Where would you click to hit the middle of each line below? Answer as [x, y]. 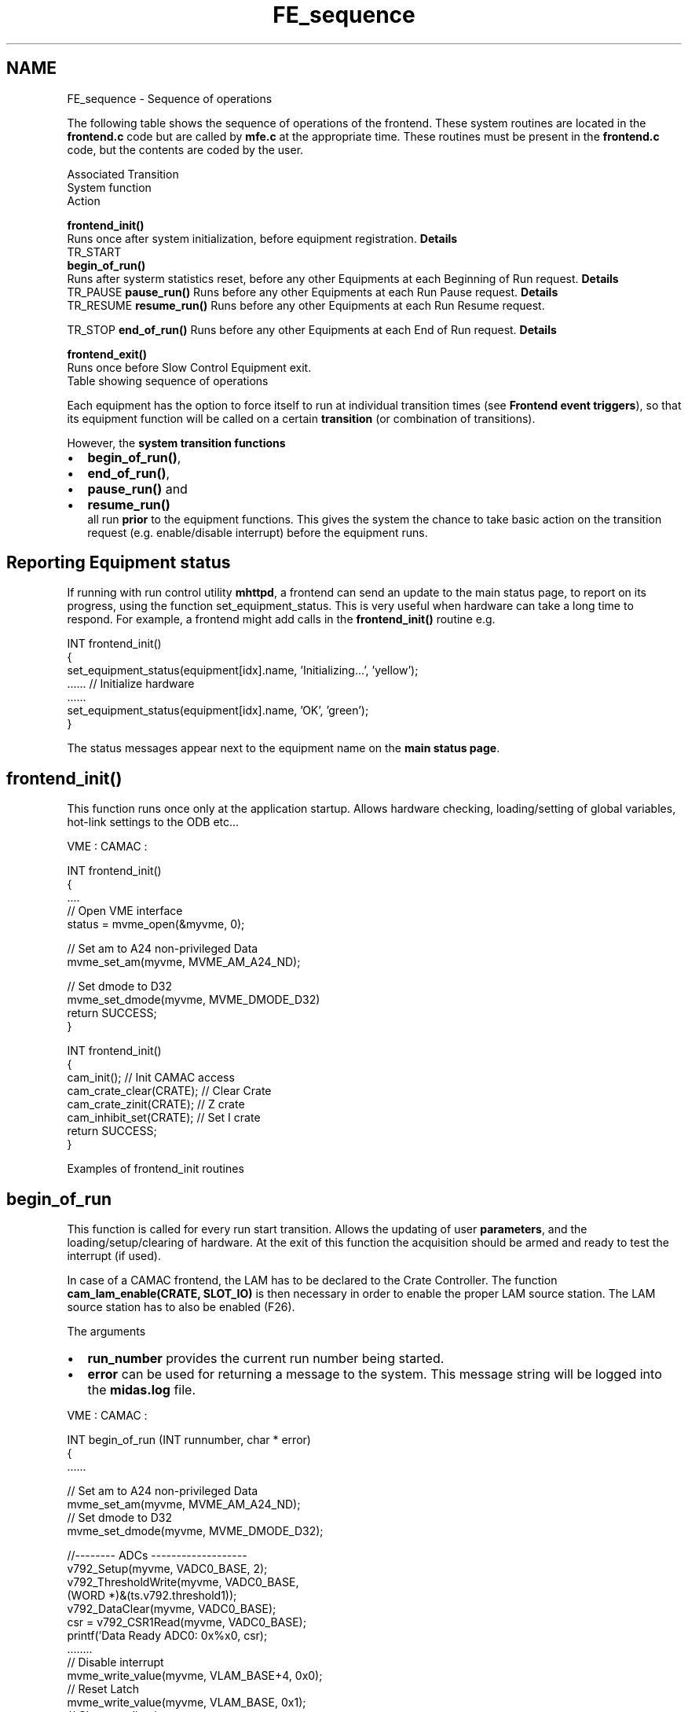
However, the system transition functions [176, 443]
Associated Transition [123, 174]
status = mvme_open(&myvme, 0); [156, 924]
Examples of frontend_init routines [156, 1169]
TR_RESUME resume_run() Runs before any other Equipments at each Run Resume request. [306, 305]
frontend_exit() [107, 354]
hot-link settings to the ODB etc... [153, 822]
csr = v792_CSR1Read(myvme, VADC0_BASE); [187, 1622]
